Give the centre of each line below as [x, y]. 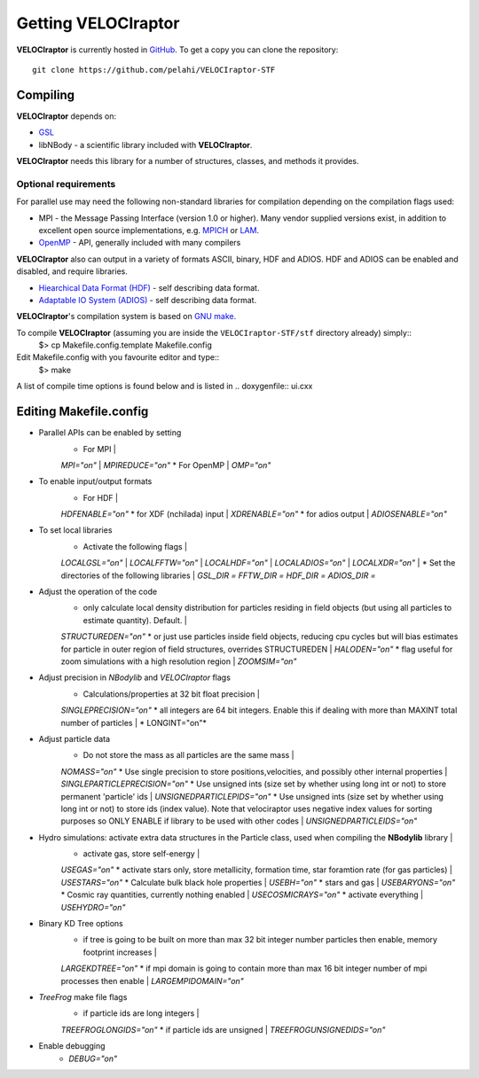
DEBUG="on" [93, 1058]
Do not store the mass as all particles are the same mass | [188, 755]
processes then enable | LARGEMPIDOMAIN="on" [152, 980]
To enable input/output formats [95, 481]
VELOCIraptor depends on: [67, 116]
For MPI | [100, 449]
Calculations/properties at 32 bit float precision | [172, 694]
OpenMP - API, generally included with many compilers [140, 243]
